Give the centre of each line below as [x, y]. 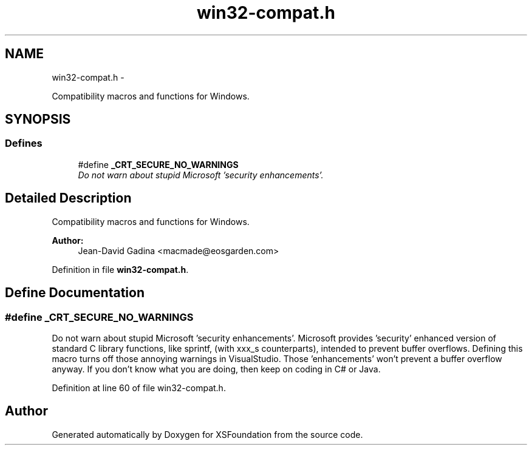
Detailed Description [68, 198]
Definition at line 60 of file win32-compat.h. [139, 388]
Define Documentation [75, 293]
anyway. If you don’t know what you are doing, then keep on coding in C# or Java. [216, 369]
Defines [24, 143]
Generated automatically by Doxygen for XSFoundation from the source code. [207, 434]
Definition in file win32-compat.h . [120, 269]
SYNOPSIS [38, 119]
